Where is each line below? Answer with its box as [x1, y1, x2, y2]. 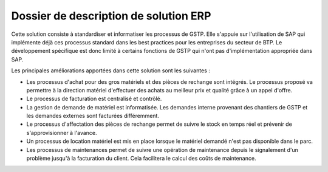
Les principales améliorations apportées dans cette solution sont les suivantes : [11, 67, 211, 74]
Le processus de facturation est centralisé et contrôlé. [26, 95, 162, 103]
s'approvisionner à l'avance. [26, 129, 97, 136]
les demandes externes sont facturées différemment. [26, 112, 159, 120]
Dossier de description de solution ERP [11, 9, 211, 22]
